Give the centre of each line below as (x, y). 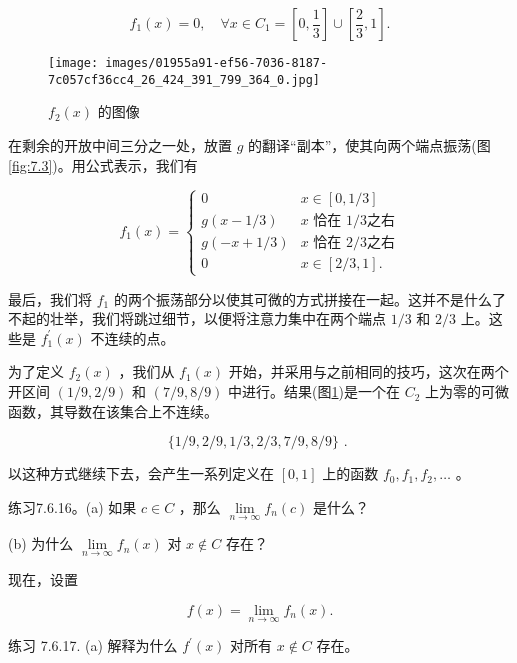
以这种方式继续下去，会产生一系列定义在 (141, 473)
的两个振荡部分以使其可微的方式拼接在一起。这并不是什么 (302, 298)
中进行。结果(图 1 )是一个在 (314, 391)
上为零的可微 (466, 391)
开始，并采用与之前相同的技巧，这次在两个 (368, 371)
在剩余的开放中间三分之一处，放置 (120, 144)
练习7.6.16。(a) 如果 (72, 506)
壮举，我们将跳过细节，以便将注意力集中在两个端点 (217, 318)
